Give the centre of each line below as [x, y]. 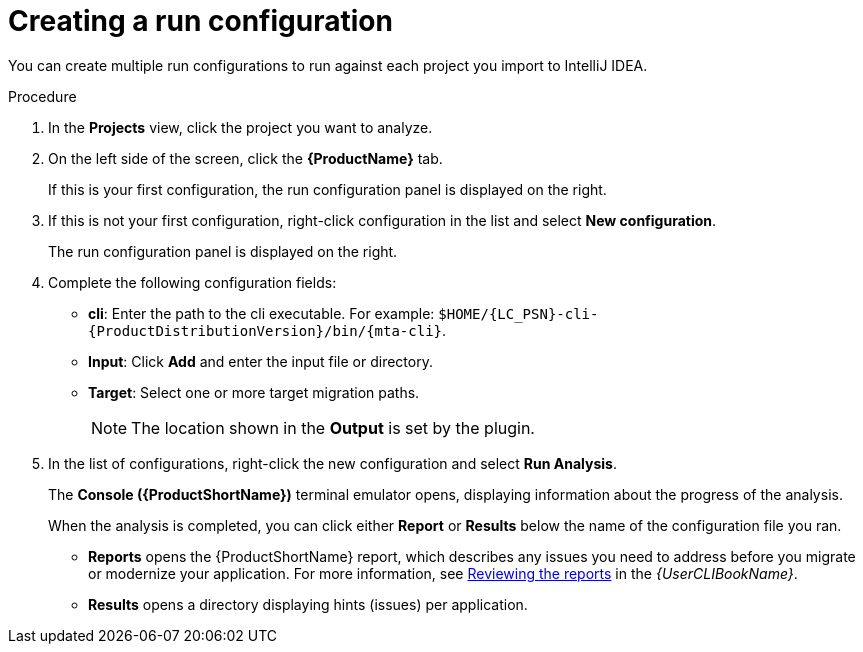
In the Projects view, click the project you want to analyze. [240, 127]
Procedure [42, 96]
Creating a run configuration [200, 21]
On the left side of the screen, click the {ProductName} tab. [245, 158]
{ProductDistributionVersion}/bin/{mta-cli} [265, 330]
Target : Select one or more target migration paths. [254, 392]
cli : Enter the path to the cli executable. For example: [261, 313]
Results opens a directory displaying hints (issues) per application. [308, 604]
